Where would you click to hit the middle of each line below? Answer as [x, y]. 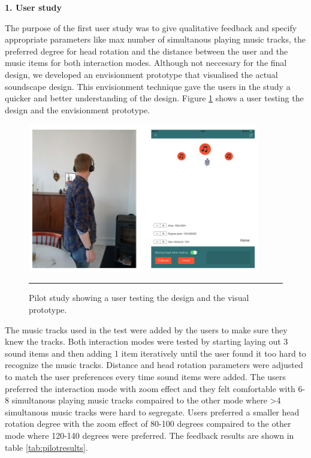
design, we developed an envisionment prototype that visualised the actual [141, 74]
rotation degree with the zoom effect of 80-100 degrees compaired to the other [148, 424]
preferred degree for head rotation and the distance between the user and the [147, 51]
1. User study [34, 7]
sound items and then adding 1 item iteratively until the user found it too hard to [155, 353]
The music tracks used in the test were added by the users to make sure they [146, 329]
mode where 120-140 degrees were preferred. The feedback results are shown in [150, 435]
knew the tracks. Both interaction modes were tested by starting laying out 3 [147, 341]
